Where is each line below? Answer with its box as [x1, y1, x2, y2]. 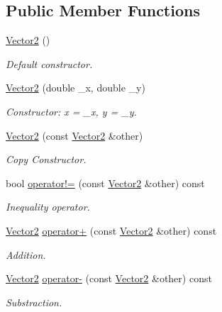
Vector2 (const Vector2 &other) [6, 128, 143, 143]
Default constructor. [6, 56, 93, 71]
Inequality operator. [6, 199, 90, 214]
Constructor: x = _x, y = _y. [6, 104, 137, 118]
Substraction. [6, 294, 62, 309]
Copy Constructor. [6, 152, 87, 167]
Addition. [6, 247, 46, 262]
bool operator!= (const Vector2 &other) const [6, 175, 205, 190]
